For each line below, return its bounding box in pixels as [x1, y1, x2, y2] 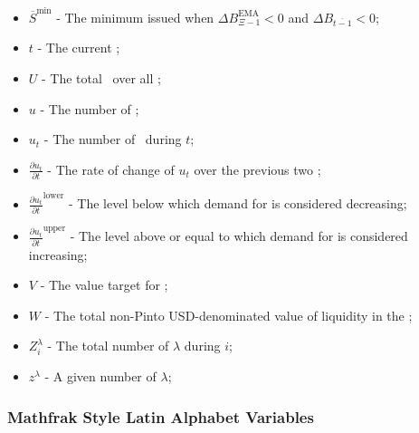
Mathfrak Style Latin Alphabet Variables [7, 405, 314, 428]
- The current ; [37, 38, 120, 57]
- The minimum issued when [56, 7, 214, 26]
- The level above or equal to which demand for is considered [70, 226, 408, 245]
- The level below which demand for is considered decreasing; [69, 194, 407, 213]
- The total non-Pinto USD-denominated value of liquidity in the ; [44, 305, 413, 324]
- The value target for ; [40, 275, 168, 294]
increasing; [28, 245, 88, 264]
